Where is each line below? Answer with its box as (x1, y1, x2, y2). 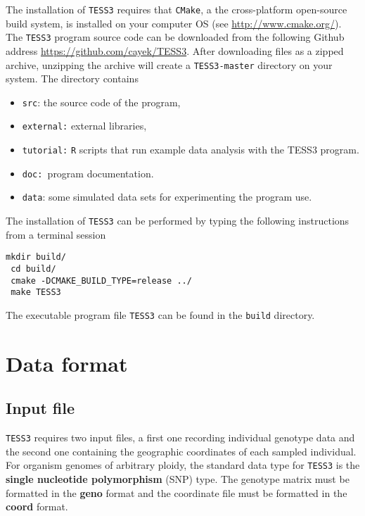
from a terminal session (6, 227, 106, 241)
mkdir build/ (6, 252, 66, 263)
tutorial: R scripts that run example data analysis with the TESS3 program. (22, 142, 359, 157)
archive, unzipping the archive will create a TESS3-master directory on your (6, 57, 333, 72)
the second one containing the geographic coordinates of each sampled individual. (6, 443, 357, 458)
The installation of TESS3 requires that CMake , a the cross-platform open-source (6, 2, 347, 16)
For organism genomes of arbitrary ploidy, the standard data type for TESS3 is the (6, 458, 360, 472)
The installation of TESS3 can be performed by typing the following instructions (6, 213, 350, 228)
